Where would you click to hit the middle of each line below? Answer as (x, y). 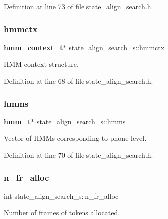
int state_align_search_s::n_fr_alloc (61, 195)
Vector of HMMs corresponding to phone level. (75, 138)
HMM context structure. (41, 64)
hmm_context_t (34, 47)
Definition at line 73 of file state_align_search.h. (79, 6)
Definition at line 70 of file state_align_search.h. (79, 155)
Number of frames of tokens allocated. (62, 212)
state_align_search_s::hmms (81, 121)
